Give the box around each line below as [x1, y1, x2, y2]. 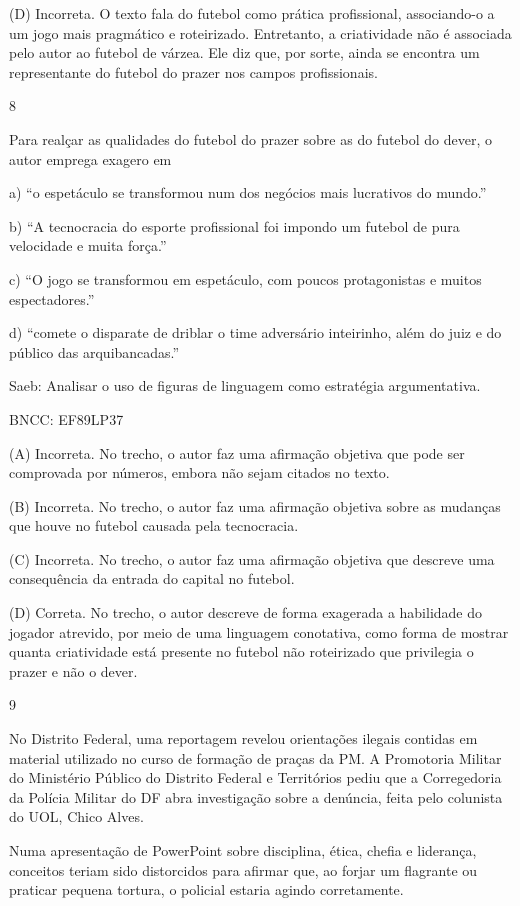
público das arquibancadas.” [9, 341, 180, 362]
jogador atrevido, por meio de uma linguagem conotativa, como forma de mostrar [9, 621, 509, 642]
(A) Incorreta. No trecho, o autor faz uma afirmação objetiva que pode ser [9, 442, 465, 463]
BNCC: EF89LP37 [9, 408, 124, 429]
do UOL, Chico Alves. [9, 806, 144, 827]
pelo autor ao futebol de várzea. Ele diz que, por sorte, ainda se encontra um [9, 42, 480, 63]
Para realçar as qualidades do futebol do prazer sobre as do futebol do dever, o [9, 128, 493, 149]
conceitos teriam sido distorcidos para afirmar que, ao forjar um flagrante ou [9, 859, 478, 880]
